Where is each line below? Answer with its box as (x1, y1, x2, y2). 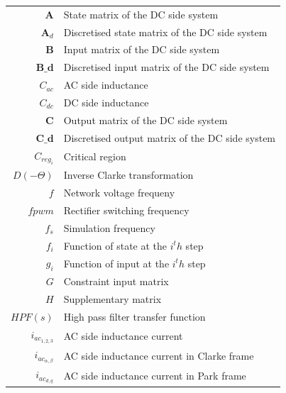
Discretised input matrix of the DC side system (63, 60, 270, 74)
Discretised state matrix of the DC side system (63, 24, 268, 39)
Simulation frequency (63, 220, 155, 235)
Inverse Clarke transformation (63, 167, 194, 182)
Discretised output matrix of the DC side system (63, 130, 276, 145)
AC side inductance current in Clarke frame (63, 348, 254, 362)
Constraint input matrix (63, 274, 169, 289)
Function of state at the (63, 238, 167, 253)
